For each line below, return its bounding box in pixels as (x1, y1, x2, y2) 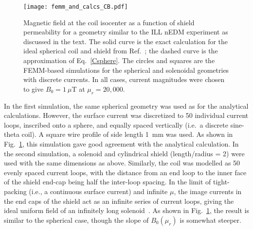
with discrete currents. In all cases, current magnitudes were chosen (23, 74, 225, 84)
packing (4, 186, 27, 196)
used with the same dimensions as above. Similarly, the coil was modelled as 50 (4, 158, 240, 168)
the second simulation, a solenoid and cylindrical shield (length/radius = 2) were (4, 148, 245, 158)
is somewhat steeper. (180, 214, 241, 225)
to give (23, 83, 44, 94)
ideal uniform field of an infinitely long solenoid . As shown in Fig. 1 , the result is (4, 205, 249, 215)
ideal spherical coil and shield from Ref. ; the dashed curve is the (23, 46, 218, 56)
